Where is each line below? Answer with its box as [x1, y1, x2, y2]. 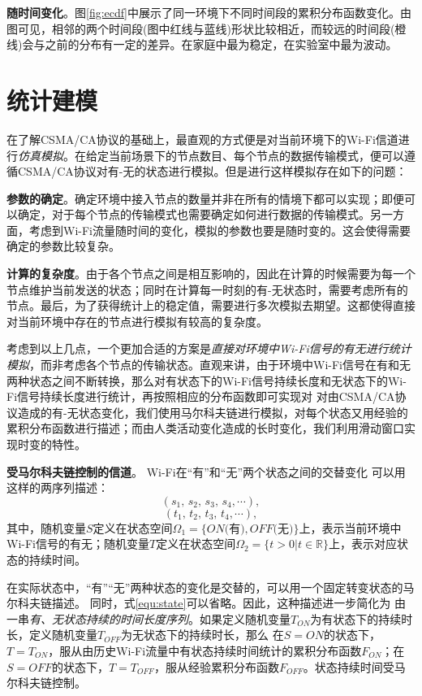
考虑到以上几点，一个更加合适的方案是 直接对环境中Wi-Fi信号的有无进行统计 [6, 340, 411, 357]
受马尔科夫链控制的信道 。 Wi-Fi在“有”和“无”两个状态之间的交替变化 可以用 [6, 463, 406, 480]
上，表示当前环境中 [299, 519, 402, 536]
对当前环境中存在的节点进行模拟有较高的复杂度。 [6, 312, 268, 329]
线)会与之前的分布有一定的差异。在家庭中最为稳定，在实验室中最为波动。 [6, 36, 398, 53]
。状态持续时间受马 [303, 658, 406, 675]
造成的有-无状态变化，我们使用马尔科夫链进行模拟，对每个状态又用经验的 [17, 403, 408, 420]
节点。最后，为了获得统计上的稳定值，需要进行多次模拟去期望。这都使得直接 [6, 297, 416, 314]
